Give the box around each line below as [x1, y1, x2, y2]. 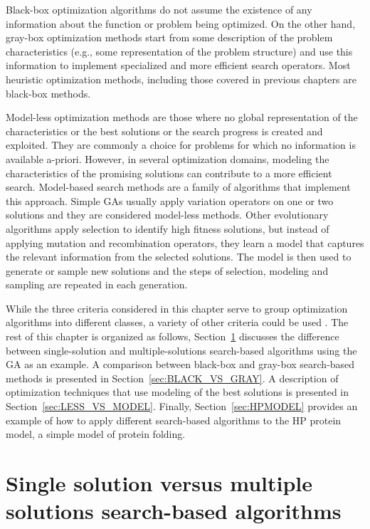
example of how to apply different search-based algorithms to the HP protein [6, 412, 342, 427]
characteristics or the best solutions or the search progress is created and [6, 123, 323, 138]
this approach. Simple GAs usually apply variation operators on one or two [6, 193, 334, 208]
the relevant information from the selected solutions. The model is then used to [6, 249, 351, 264]
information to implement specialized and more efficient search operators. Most [6, 58, 351, 73]
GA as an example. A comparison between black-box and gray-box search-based [6, 357, 355, 372]
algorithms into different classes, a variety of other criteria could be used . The [6, 315, 349, 330]
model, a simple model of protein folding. [6, 426, 186, 441]
